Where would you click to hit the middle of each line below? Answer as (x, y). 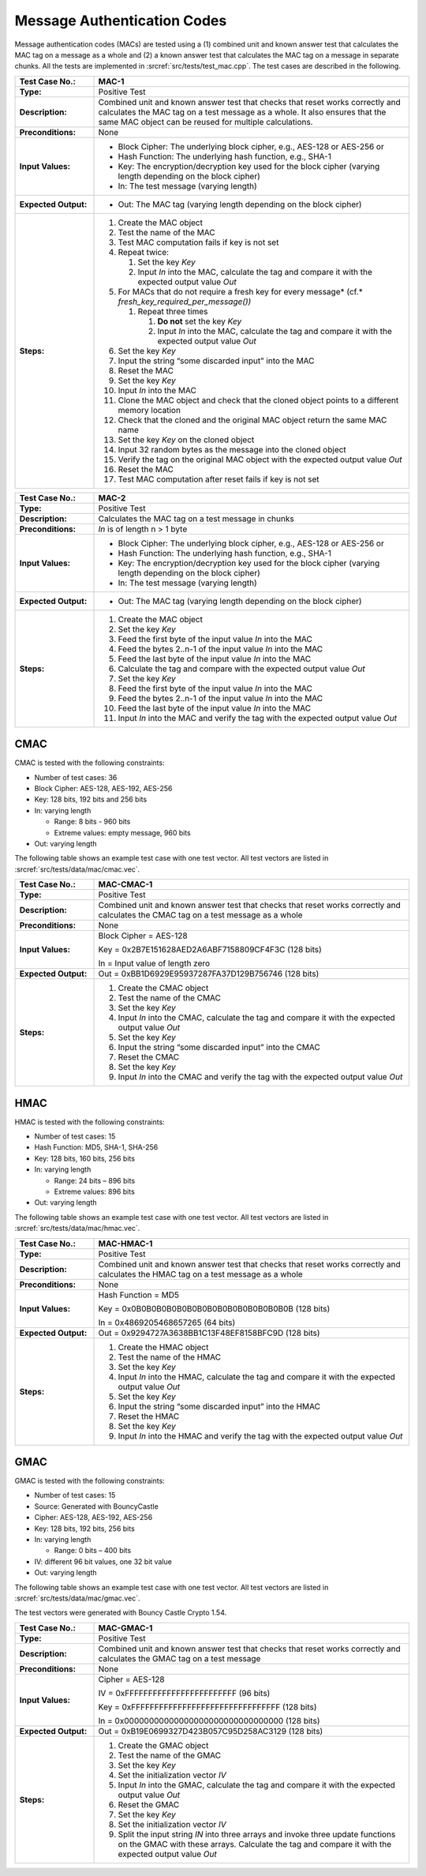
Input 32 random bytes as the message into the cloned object (232, 449)
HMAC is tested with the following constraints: (90, 1122)
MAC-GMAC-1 (125, 1628)
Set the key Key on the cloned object (186, 440)
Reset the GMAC (149, 1804)
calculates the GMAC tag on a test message (179, 1658)
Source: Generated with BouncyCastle (97, 1506)
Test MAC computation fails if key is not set (198, 242)
